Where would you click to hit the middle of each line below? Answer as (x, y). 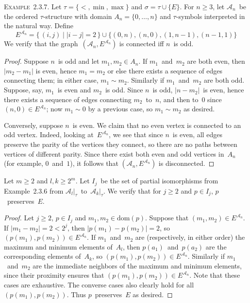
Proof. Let (19, 218)
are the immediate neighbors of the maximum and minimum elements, (137, 265)
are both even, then (216, 61)
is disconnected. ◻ (186, 163)
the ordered (21, 16)
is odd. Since (124, 90)
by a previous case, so (120, 109)
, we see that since (136, 134)
